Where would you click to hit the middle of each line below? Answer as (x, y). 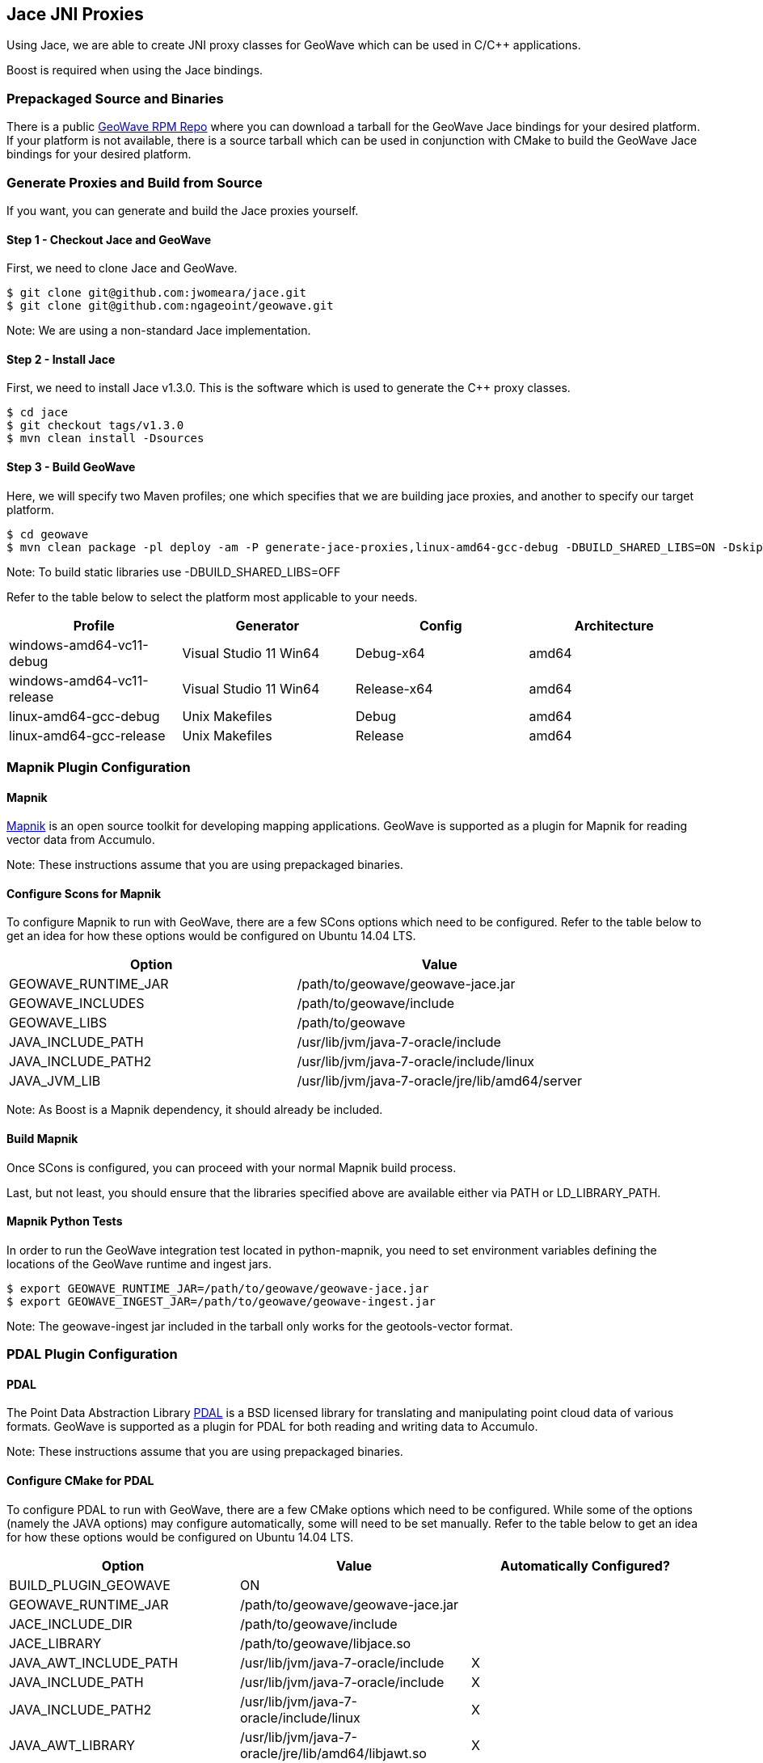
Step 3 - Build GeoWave (71, 466)
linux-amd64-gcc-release (87, 735)
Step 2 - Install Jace (61, 359)
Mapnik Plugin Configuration (99, 767)
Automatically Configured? (585, 1565)
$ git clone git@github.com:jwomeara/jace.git (156, 293)
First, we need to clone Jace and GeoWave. (122, 268)
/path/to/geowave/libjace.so (325, 1643)
